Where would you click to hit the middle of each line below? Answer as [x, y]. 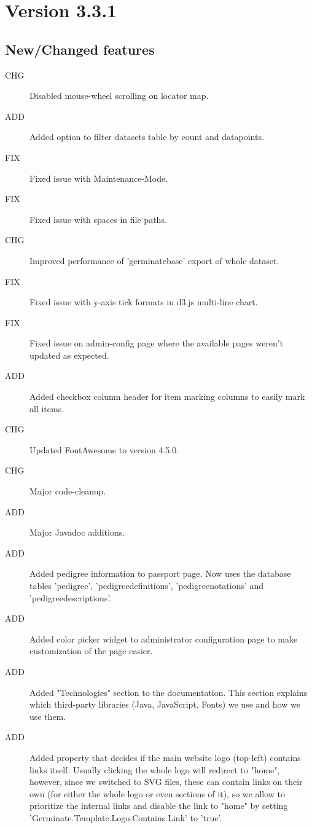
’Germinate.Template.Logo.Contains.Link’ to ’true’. [126, 817]
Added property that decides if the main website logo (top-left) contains [165, 757]
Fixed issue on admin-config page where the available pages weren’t [157, 343]
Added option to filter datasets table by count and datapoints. [147, 137]
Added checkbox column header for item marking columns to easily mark [167, 396]
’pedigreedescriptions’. [71, 597]
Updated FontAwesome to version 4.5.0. [104, 449]
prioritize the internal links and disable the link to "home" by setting [159, 806]
